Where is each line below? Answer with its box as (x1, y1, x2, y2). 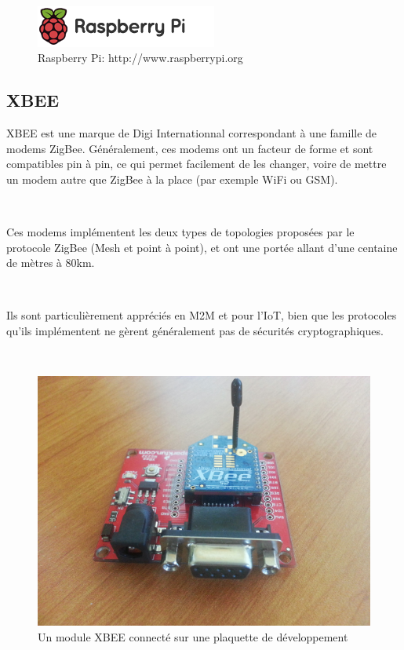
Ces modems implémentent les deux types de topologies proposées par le (6, 223, 355, 239)
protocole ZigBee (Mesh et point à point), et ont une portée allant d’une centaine (6, 239, 398, 255)
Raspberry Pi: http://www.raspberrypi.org (38, 49, 243, 66)
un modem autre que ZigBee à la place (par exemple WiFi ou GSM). (6, 170, 338, 187)
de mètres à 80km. (6, 254, 95, 271)
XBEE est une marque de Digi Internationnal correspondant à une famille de (6, 124, 377, 141)
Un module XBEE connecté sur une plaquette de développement (38, 628, 348, 645)
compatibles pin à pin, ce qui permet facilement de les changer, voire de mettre (6, 155, 387, 172)
